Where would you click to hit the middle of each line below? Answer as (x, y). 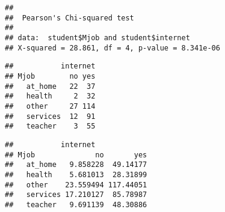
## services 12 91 (50, 116)
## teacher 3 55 (50, 126)
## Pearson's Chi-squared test (69, 18)
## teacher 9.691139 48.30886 (76, 204)
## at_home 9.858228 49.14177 (76, 165)
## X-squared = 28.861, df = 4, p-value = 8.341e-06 (112, 48)
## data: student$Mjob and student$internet (97, 38)
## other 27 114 (50, 106)
